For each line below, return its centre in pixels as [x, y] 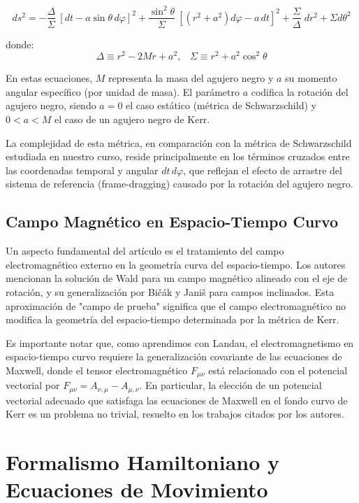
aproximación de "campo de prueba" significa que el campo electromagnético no [176, 305]
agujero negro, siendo [51, 105]
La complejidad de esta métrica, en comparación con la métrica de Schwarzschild [179, 142]
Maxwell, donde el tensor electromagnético [97, 370]
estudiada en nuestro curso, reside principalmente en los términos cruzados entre [178, 156]
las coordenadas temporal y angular [82, 170]
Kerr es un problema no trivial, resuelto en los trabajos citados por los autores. [175, 414]
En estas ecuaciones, [49, 78]
